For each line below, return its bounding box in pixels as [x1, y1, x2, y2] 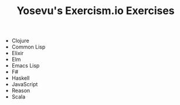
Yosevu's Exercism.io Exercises [16, 4, 175, 18]
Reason [11, 87, 30, 94]
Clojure [11, 37, 29, 45]
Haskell [11, 74, 30, 82]
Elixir [11, 50, 24, 57]
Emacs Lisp [11, 62, 40, 69]
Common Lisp [11, 43, 46, 50]
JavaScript [11, 81, 38, 88]
